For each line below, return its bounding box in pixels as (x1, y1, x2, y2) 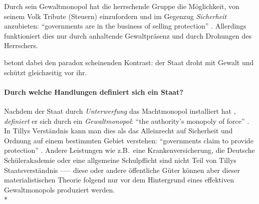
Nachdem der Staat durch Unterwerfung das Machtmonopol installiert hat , (4, 105, 236, 116)
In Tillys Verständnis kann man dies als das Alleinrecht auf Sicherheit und (4, 125, 233, 136)
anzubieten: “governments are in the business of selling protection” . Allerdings (4, 21, 246, 31)
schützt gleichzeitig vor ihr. (4, 67, 87, 77)
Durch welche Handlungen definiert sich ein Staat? (4, 86, 183, 97)
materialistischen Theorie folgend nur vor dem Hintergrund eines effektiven (4, 174, 234, 185)
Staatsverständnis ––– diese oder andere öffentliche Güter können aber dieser (4, 164, 240, 175)
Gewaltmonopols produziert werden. (4, 184, 115, 194)
